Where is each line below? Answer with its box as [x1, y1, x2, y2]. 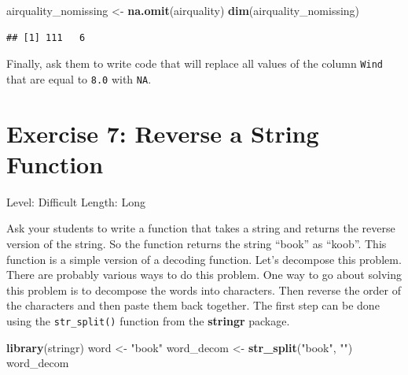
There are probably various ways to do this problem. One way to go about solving [6, 266, 402, 283]
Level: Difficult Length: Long [6, 193, 145, 210]
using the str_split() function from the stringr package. [6, 312, 290, 329]
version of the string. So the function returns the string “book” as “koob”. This [6, 236, 387, 251]
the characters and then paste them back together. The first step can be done [6, 297, 380, 314]
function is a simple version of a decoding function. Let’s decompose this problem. [6, 251, 402, 267]
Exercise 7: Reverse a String [6, 117, 319, 149]
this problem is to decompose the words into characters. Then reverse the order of [6, 281, 401, 298]
